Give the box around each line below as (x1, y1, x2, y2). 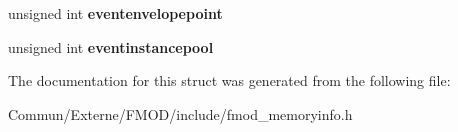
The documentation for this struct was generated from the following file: (8, 70, 451, 91)
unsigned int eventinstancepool (8, 36, 214, 57)
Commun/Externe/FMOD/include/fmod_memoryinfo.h (8, 103, 353, 124)
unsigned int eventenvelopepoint (8, 3, 223, 23)
